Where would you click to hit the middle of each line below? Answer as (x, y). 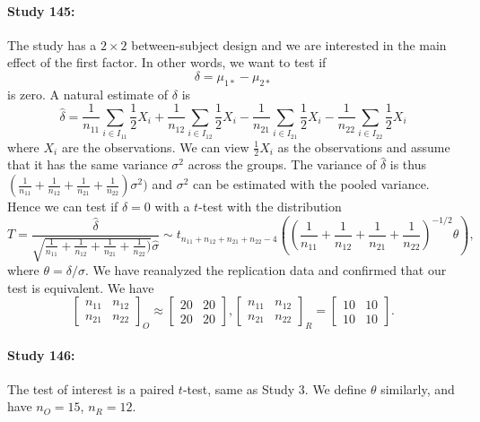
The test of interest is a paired (91, 388)
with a (172, 206)
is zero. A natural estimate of (88, 94)
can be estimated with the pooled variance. (311, 184)
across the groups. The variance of (282, 164)
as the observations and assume (364, 146)
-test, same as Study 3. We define (275, 388)
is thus (408, 164)
